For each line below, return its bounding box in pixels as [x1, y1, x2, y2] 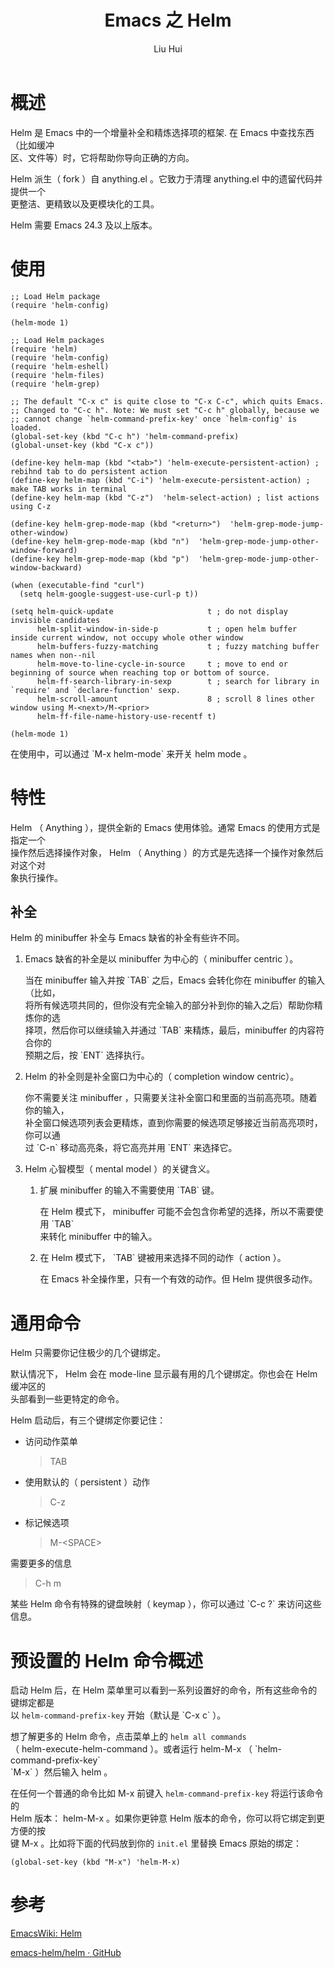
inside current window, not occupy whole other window [10, 632, 244, 643]
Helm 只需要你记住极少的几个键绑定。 [10, 1347, 167, 1359]
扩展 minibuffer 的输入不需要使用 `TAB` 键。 [39, 1184, 220, 1196]
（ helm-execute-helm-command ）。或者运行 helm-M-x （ [10, 1743, 253, 1755]
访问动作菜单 [24, 1436, 78, 1448]
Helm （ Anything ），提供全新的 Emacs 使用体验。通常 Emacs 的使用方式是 [10, 821, 321, 833]
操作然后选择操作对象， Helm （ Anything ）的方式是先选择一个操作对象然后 [10, 846, 324, 858]
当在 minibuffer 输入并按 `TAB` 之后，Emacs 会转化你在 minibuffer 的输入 [24, 974, 326, 986]
